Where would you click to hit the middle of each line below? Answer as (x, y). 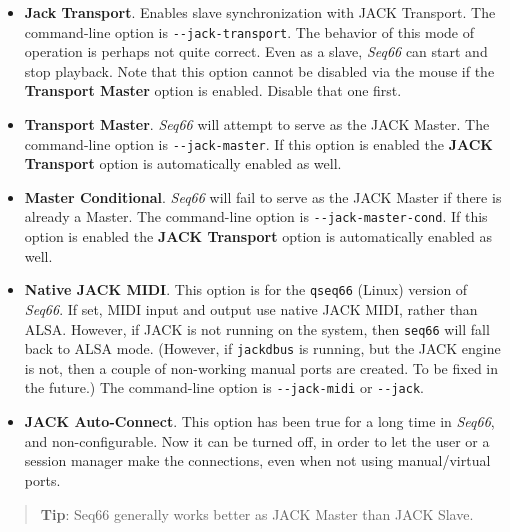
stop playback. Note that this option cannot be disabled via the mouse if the (259, 70)
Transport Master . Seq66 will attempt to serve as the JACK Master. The (257, 124)
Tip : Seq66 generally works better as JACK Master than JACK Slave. (257, 513)
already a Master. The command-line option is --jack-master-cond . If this (256, 216)
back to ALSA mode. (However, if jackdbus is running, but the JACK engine (262, 348)
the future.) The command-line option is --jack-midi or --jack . (224, 387)
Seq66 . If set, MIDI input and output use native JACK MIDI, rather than (251, 308)
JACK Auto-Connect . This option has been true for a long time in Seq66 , (259, 421)
